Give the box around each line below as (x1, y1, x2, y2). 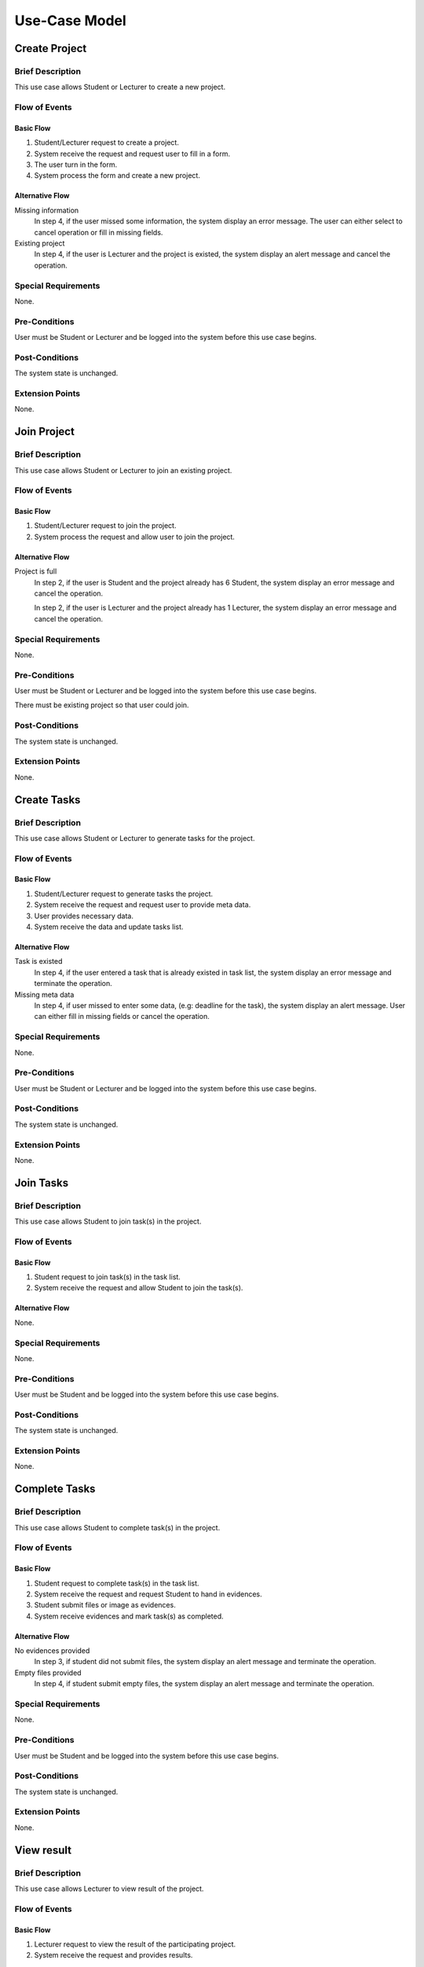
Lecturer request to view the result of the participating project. (34, 1939, 236, 1949)
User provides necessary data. (34, 911, 133, 921)
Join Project (14, 425, 75, 438)
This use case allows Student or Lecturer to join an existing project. (14, 465, 232, 475)
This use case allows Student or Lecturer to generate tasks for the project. (14, 833, 255, 843)
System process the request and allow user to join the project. (34, 532, 236, 541)
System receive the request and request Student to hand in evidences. (34, 1589, 262, 1599)
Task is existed (14, 957, 63, 966)
